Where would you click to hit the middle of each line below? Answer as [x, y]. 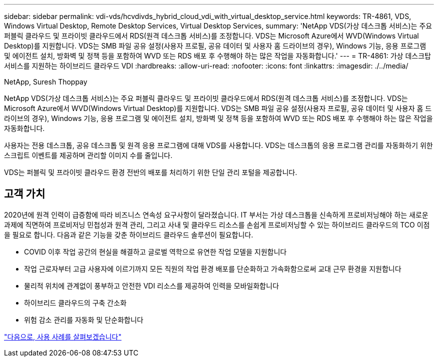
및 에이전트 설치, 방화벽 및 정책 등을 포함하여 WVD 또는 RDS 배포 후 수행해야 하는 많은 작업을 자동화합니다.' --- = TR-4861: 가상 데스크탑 [217, 56]
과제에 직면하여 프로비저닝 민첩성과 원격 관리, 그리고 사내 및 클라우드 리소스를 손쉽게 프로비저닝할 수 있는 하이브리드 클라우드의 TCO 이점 [217, 224]
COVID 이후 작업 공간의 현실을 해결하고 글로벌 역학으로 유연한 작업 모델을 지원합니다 [155, 251]
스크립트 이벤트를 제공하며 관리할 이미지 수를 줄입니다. [88, 155]
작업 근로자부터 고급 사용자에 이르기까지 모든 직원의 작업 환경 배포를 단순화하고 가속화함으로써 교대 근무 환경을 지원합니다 [213, 268]
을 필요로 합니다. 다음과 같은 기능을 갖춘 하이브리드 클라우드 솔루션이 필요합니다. [129, 234]
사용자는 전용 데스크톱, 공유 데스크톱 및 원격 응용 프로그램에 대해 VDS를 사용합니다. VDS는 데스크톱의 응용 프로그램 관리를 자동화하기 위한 [218, 145]
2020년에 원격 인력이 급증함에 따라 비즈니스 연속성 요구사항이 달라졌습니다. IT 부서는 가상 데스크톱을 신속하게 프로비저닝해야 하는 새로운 [216, 214]
